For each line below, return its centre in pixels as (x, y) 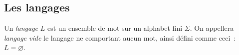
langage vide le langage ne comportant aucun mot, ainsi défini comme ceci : (120, 37)
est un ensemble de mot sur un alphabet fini (115, 28)
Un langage (21, 28)
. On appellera (212, 28)
